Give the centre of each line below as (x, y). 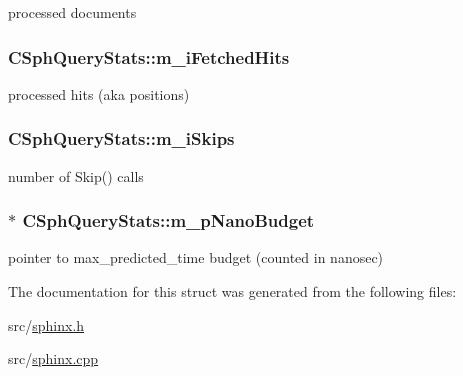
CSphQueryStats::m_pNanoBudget (168, 220)
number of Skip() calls (76, 175)
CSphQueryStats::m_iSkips (121, 138)
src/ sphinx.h (46, 324)
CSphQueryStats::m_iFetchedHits (149, 56)
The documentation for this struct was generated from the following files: (232, 291)
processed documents (72, 12)
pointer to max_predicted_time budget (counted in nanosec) (196, 257)
